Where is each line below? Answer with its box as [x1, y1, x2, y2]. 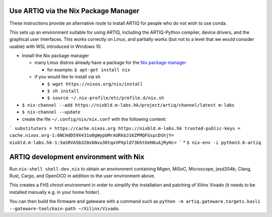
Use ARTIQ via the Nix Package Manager [9, 7, 140, 15]
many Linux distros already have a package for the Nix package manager [34, 59, 186, 65]
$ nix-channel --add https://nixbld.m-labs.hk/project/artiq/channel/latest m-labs [22, 102, 235, 108]
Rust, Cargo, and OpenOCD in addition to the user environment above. [9, 173, 156, 179]
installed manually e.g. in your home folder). [9, 189, 101, 195]
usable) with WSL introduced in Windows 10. [9, 43, 102, 49]
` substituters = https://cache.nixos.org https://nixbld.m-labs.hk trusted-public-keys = [9, 125, 241, 131]
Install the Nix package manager [22, 53, 89, 59]
